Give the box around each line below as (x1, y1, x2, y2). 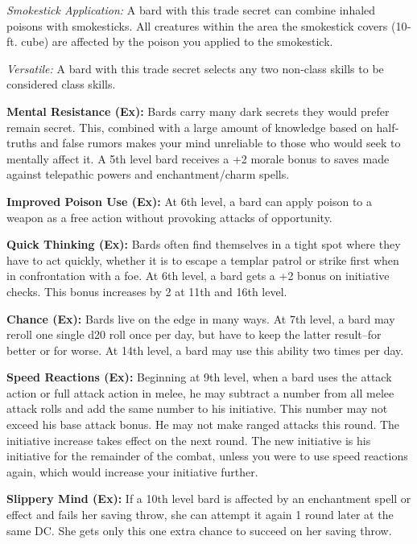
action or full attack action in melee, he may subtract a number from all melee (6, 384, 394, 401)
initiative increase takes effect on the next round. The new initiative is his (6, 431, 371, 448)
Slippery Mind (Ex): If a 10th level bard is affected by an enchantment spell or (6, 490, 411, 507)
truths (6, 134, 37, 151)
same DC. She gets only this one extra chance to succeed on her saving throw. (6, 521, 392, 538)
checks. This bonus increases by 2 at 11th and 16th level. (6, 282, 287, 299)
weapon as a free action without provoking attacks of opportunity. (6, 208, 332, 225)
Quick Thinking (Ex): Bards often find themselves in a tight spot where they (6, 236, 401, 253)
